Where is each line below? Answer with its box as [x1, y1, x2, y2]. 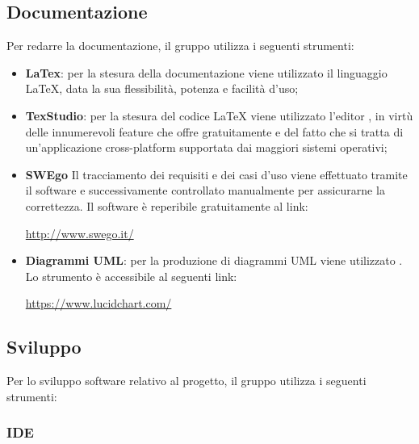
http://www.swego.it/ [25, 224, 134, 241]
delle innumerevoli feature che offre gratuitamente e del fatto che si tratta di [25, 123, 404, 140]
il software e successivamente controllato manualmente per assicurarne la [25, 182, 385, 199]
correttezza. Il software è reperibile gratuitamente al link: [25, 197, 308, 214]
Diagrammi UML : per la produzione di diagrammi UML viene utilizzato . [25, 252, 403, 269]
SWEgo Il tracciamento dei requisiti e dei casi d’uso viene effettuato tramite [25, 165, 408, 182]
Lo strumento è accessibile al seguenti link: [25, 267, 237, 284]
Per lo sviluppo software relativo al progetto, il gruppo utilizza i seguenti [6, 372, 367, 389]
